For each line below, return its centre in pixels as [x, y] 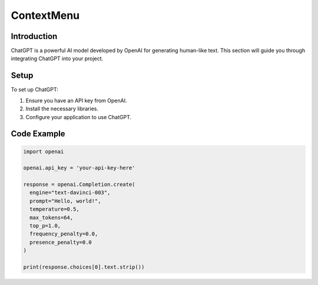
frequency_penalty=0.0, [64, 234]
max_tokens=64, [52, 217]
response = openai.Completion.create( [79, 185]
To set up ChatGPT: [34, 90]
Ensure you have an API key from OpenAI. [76, 100]
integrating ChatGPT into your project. [57, 58]
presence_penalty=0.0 [61, 242]
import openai [44, 151]
